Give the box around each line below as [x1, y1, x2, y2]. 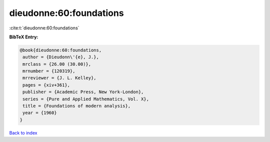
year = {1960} [22, 110, 57, 116]
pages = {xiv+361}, [22, 82, 70, 88]
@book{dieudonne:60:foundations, [19, 47, 102, 53]
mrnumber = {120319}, [22, 68, 75, 74]
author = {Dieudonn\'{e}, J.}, [22, 54, 99, 60]
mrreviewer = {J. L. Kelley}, [22, 75, 97, 81]
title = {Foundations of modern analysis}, [22, 103, 131, 109]
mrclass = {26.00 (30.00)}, [22, 61, 91, 67]
